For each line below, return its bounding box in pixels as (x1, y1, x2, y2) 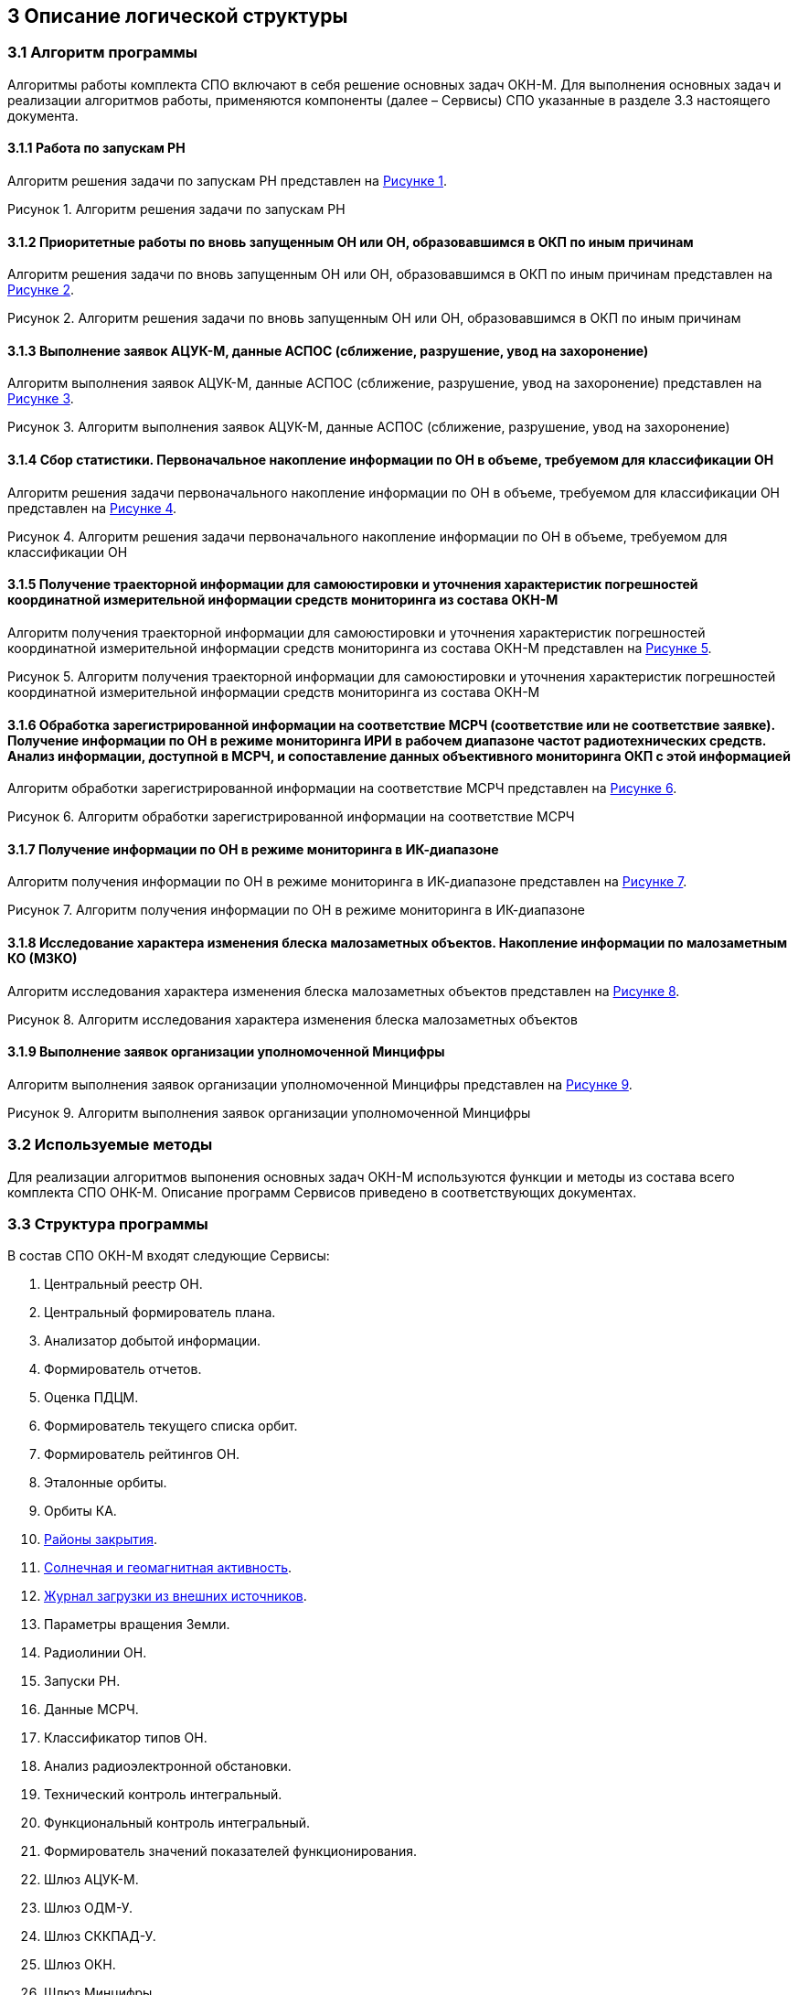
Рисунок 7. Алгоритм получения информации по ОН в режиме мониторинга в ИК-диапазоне (7, 902, 585, 918)
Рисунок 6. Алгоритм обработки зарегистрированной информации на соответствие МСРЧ (7, 809, 575, 825)
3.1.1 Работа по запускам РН (7, 140, 186, 156)
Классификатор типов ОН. (44, 1730, 207, 1746)
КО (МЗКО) (7, 949, 78, 966)
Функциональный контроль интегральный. (44, 1815, 311, 1831)
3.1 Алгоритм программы (7, 43, 198, 62)
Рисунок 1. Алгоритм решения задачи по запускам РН (7, 201, 346, 218)
